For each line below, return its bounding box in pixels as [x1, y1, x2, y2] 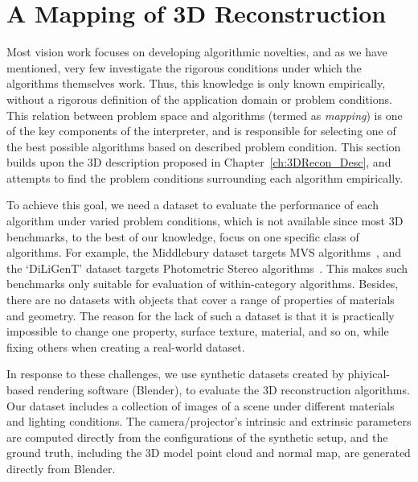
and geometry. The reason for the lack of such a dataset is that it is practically [6, 307, 395, 323]
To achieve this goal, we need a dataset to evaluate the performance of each [6, 196, 379, 213]
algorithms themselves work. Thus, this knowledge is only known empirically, [6, 75, 386, 92]
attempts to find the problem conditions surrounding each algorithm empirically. [6, 169, 404, 186]
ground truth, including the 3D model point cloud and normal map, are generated [6, 444, 411, 461]
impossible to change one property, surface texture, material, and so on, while [6, 323, 389, 340]
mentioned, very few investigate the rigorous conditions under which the [6, 59, 362, 76]
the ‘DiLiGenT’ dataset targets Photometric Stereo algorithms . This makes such [6, 259, 408, 276]
